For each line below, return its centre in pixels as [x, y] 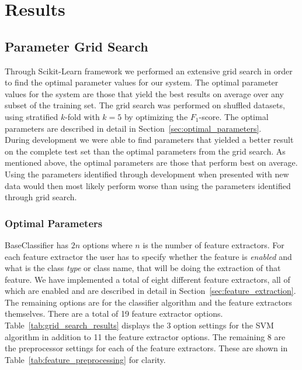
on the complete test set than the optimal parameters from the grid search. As [145, 151]
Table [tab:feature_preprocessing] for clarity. [85, 359]
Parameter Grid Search [77, 46]
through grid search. [41, 197]
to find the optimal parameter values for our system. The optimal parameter [142, 82]
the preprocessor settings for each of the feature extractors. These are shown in [146, 348]
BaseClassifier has [37, 244]
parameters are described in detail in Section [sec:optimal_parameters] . [133, 128]
